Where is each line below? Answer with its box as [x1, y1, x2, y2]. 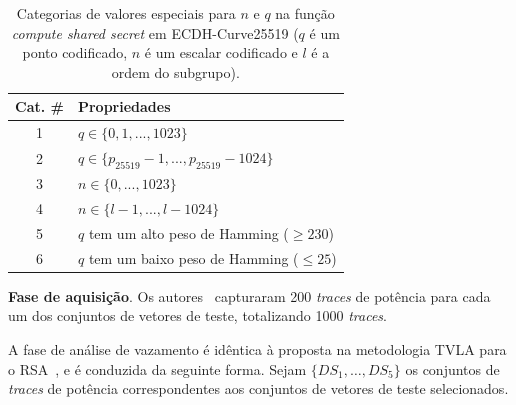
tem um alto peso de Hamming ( [88, 222, 289, 243]
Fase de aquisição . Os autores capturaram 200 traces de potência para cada [8, 285, 491, 306]
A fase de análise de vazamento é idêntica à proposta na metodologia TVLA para [8, 338, 507, 359]
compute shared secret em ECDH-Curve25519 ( [11, 22, 299, 43]
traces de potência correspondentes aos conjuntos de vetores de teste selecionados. [8, 378, 509, 399]
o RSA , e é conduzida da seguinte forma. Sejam [8, 358, 307, 379]
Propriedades [77, 96, 171, 117]
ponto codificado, [22, 42, 128, 63]
